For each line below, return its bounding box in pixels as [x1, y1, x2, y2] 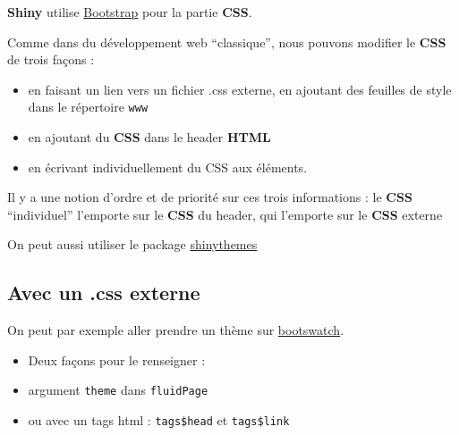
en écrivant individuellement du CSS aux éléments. [28, 157, 308, 176]
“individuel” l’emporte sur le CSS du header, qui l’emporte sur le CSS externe [7, 205, 443, 223]
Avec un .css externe [7, 279, 200, 306]
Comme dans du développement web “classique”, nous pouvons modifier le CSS [7, 32, 446, 51]
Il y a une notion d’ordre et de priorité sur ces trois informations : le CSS [7, 188, 412, 206]
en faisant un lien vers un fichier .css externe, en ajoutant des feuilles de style [28, 79, 452, 98]
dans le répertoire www [28, 97, 149, 116]
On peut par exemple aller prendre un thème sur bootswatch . [7, 321, 344, 339]
